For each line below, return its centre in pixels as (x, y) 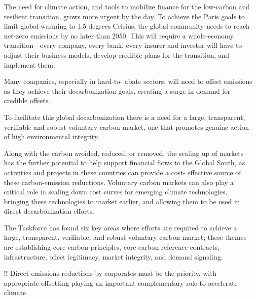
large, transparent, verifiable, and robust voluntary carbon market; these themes (125, 237)
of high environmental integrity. (52, 136)
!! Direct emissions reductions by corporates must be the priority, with (110, 273)
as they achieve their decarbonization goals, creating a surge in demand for (117, 91)
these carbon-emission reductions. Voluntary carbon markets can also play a (119, 182)
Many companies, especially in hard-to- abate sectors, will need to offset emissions (128, 81)
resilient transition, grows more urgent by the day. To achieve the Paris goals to (125, 16)
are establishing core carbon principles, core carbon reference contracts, (112, 247)
